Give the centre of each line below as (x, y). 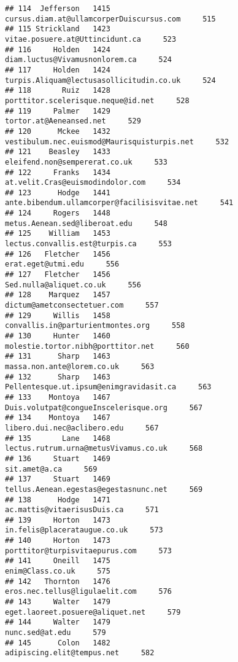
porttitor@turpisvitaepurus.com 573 (89, 551)
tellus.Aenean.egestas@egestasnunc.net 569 (104, 489)
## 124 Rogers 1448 (58, 213)
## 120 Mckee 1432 (58, 131)
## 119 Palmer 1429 (58, 111)
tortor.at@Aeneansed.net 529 (73, 121)
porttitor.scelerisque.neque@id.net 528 (97, 100)
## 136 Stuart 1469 (58, 458)
